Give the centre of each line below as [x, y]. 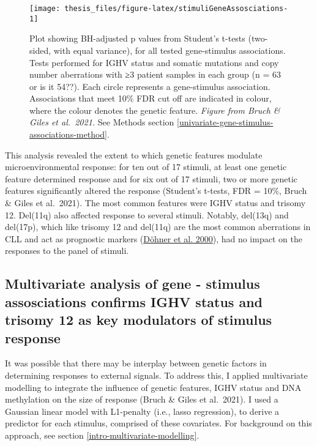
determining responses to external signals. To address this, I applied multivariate [156, 375]
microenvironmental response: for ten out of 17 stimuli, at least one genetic [146, 167]
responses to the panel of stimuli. [67, 251]
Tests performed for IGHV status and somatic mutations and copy [154, 62]
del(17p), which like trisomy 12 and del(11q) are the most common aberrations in [158, 227]
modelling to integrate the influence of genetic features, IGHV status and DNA [153, 387]
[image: [45, 9]
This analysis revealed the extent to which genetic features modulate [134, 154]
